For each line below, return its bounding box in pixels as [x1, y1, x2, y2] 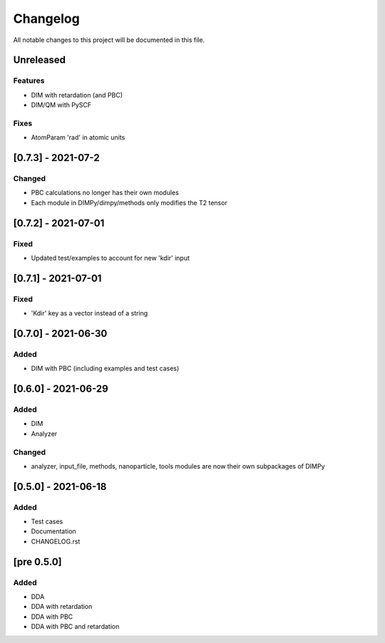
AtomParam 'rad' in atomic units [31, 133, 125, 142]
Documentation [31, 527, 76, 535]
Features [13, 75, 45, 85]
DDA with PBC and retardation [31, 622, 120, 631]
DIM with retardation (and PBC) [31, 90, 123, 99]
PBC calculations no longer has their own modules [31, 189, 180, 197]
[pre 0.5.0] [13, 555, 62, 568]
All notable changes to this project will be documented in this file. [13, 36, 205, 44]
